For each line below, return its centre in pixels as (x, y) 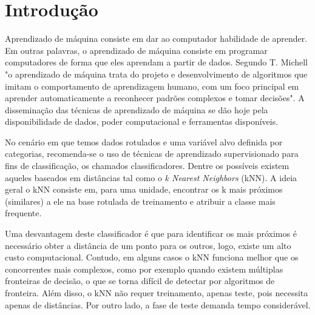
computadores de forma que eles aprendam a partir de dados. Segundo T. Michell (156, 62)
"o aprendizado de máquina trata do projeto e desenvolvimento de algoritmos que (156, 74)
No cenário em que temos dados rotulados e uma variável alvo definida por (144, 141)
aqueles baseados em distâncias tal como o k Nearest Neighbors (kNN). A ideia (151, 177)
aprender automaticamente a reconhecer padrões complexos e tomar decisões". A (155, 98)
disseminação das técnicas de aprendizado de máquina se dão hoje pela (137, 109)
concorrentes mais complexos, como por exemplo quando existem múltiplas (144, 269)
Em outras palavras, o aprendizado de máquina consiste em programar (136, 50)
